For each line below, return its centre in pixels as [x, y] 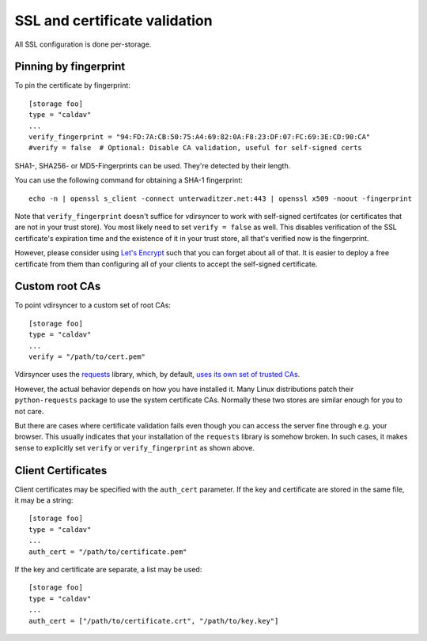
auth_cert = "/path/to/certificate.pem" [108, 552]
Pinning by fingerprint [70, 67]
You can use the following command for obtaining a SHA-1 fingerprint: [128, 180]
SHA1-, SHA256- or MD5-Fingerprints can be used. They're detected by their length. [153, 165]
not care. [29, 411]
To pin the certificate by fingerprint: [72, 85]
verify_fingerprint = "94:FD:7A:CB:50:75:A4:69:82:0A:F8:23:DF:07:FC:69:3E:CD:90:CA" [200, 137]
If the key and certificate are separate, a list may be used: [108, 569]
